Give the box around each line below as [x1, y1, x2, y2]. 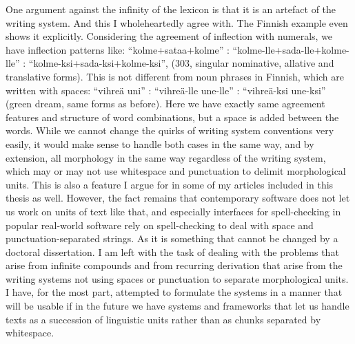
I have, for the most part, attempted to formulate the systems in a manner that [6, 285, 343, 299]
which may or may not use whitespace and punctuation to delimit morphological [6, 164, 346, 178]
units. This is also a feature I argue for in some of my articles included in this [6, 177, 334, 191]
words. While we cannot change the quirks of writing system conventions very [6, 123, 334, 138]
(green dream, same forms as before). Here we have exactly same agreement [6, 96, 325, 111]
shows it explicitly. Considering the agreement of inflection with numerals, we [6, 29, 333, 43]
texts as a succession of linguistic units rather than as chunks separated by [6, 312, 321, 326]
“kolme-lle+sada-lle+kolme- [232, 42, 349, 56]
